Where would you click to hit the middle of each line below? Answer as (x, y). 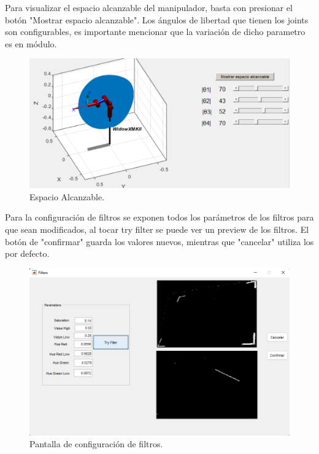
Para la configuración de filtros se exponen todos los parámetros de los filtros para (159, 217)
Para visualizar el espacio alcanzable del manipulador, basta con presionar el (149, 7)
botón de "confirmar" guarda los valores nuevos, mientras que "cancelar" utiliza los (159, 241)
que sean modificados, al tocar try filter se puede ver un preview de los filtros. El (157, 229)
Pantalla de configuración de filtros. (96, 444)
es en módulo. (31, 43)
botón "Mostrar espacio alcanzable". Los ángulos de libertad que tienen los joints (157, 19)
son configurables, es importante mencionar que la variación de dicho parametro (155, 32)
